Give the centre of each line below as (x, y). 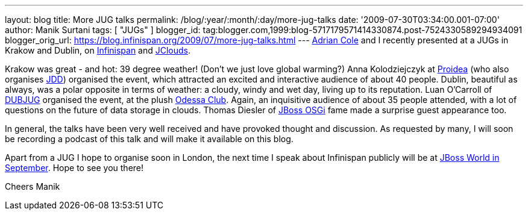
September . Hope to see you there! (74, 168)
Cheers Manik (33, 186)
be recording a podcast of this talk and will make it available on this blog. (149, 139)
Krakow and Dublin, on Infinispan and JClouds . (98, 50)
